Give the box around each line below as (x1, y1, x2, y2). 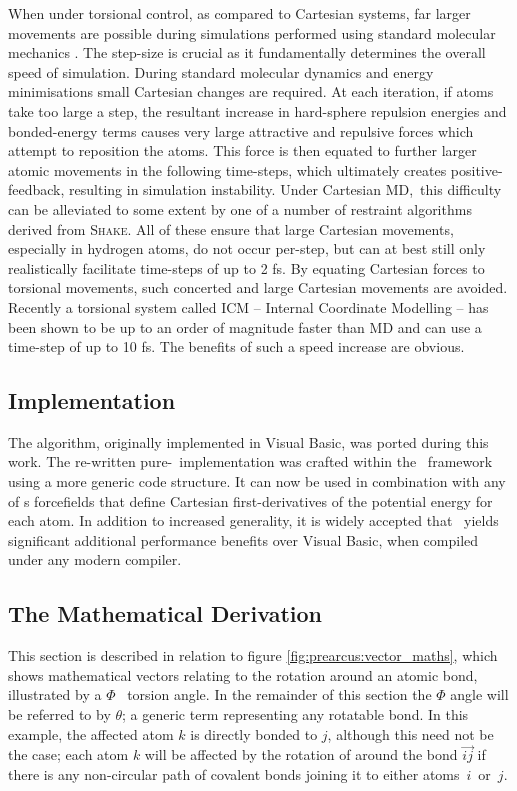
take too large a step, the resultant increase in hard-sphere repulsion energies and (8, 100, 507, 121)
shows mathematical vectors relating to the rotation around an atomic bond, (8, 664, 478, 685)
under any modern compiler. (8, 549, 182, 570)
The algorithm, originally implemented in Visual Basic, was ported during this (8, 431, 489, 452)
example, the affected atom (8, 723, 174, 744)
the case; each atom (8, 744, 129, 765)
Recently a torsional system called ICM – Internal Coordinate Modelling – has (8, 296, 489, 317)
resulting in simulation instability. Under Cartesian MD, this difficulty (69, 179, 502, 200)
